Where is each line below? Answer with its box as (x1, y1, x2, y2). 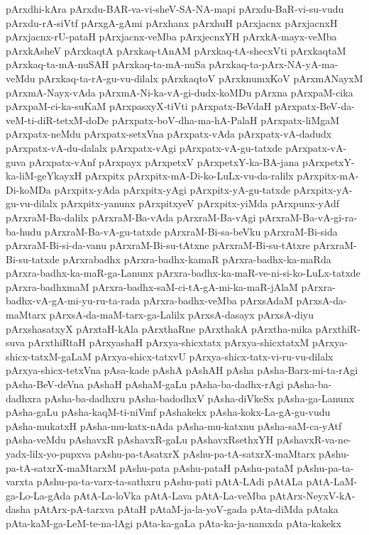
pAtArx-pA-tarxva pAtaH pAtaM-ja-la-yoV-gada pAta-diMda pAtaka (33, 502, 338, 517)
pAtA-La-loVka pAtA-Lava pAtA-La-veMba (74, 487, 267, 502)
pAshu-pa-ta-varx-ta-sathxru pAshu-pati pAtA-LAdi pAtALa (36, 474, 303, 489)
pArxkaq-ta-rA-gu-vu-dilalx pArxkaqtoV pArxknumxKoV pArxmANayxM (38, 70, 363, 85)
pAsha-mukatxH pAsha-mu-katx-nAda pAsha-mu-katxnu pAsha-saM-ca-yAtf (6, 418, 342, 433)
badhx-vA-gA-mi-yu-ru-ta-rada (6, 293, 141, 308)
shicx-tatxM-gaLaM (6, 348, 92, 363)
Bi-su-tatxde (6, 251, 60, 266)
